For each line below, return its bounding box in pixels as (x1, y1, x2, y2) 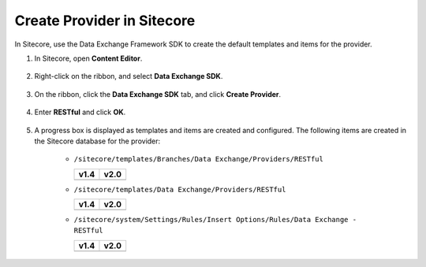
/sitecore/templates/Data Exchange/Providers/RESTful (73, 185, 286, 194)
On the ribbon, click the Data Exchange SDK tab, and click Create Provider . (34, 89, 282, 98)
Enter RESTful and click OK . (34, 107, 126, 117)
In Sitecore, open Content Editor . (34, 54, 143, 63)
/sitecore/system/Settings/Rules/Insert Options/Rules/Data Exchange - (73, 215, 357, 224)
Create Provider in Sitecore (14, 12, 196, 29)
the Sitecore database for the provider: (34, 136, 161, 146)
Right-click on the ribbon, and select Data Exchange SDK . (34, 72, 223, 81)
